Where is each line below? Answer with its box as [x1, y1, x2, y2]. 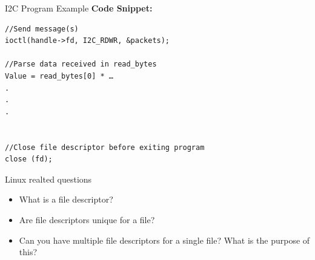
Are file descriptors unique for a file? [19, 213, 155, 226]
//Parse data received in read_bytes [5, 60, 157, 69]
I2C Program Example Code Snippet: [5, 2, 153, 14]
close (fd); [5, 155, 53, 164]
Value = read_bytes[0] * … [5, 71, 113, 80]
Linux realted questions [5, 172, 92, 185]
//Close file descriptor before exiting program [5, 143, 205, 152]
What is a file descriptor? [19, 193, 113, 206]
